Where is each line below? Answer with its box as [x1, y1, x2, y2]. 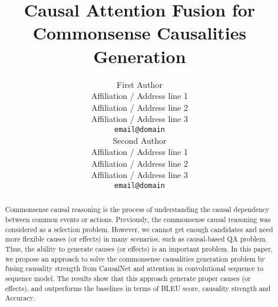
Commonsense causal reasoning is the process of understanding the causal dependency [5, 204, 270, 214]
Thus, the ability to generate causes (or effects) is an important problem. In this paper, [5, 243, 273, 253]
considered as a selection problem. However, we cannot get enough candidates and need [5, 224, 273, 234]
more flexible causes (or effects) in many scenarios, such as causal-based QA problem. [5, 234, 267, 244]
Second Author [112, 134, 167, 146]
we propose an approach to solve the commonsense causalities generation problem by [5, 253, 266, 263]
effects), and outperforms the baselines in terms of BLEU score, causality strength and [5, 283, 271, 293]
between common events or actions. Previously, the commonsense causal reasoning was [5, 214, 271, 225]
